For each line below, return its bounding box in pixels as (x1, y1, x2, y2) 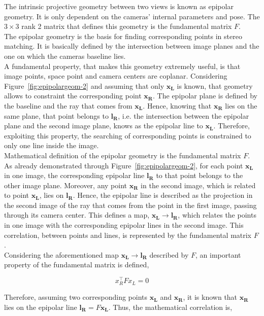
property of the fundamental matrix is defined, (4, 259, 149, 270)
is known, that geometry (177, 80, 253, 91)
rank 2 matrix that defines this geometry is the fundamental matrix (21, 21, 232, 31)
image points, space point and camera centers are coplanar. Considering (4, 71, 227, 81)
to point (4, 190, 29, 200)
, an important (195, 249, 241, 260)
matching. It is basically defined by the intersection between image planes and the (4, 41, 259, 51)
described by (149, 249, 189, 260)
